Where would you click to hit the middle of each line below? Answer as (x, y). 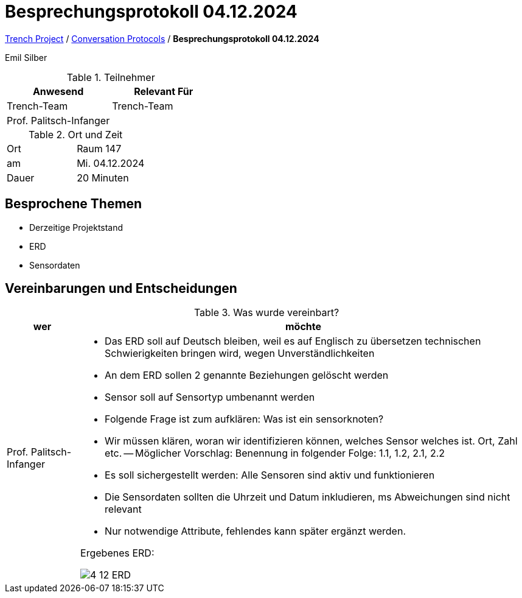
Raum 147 (99, 148)
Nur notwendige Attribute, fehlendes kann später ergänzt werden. (255, 531)
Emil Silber (26, 57)
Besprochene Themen (74, 204)
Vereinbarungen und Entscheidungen (121, 289)
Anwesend (58, 91)
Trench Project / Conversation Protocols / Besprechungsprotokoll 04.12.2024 (162, 38)
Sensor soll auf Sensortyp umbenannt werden (210, 397)
